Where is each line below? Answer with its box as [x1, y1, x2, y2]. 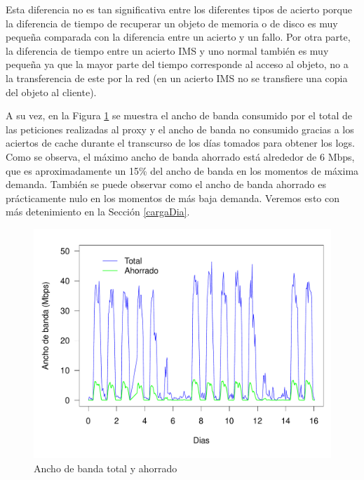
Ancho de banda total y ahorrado [34, 461, 177, 476]
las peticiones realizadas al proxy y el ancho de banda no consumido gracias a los [6, 121, 354, 136]
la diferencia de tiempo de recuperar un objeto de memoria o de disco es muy [6, 15, 338, 30]
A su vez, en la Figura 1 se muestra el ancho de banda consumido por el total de [6, 108, 353, 123]
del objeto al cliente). [6, 84, 97, 99]
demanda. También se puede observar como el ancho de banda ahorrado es [6, 177, 326, 192]
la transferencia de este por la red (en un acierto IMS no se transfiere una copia [6, 70, 348, 85]
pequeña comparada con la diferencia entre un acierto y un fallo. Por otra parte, [6, 29, 351, 44]
